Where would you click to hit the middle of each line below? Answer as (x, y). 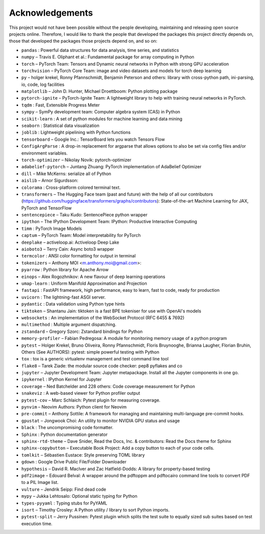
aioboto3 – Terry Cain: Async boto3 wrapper (68, 249)
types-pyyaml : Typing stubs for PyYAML (64, 503)
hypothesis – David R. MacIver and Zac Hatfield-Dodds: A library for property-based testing (116, 469)
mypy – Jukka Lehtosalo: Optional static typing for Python (79, 496)
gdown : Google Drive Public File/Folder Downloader (74, 462)
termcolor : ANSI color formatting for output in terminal (79, 256)
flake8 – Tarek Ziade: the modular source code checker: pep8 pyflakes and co (102, 366)
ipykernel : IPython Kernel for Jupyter (62, 380)
